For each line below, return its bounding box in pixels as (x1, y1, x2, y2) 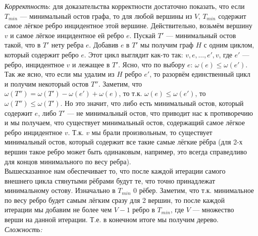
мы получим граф (140, 40, 194, 50)
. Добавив (89, 40, 118, 50)
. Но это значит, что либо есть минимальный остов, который (60, 97, 244, 108)
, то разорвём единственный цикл (149, 69, 251, 79)
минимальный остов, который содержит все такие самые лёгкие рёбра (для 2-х (4, 137, 243, 147)
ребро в (132, 204, 155, 215)
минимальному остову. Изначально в (4, 185, 116, 195)
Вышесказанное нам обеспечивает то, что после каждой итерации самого (4, 166, 226, 176)
